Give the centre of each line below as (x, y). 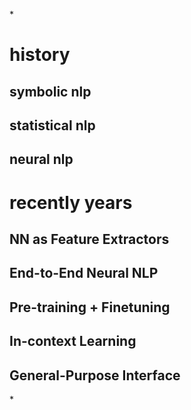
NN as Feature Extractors (89, 239)
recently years (71, 202)
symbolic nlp (50, 91)
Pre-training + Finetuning (90, 307)
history (40, 55)
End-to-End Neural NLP (84, 273)
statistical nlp (52, 125)
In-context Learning (73, 341)
